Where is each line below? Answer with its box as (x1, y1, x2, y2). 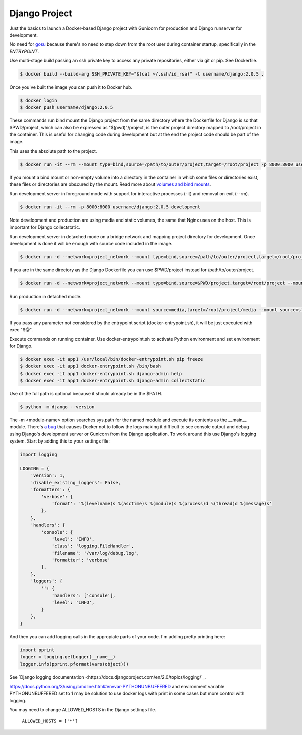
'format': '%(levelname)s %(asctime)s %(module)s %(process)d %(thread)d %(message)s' (51, 501, 272, 506)
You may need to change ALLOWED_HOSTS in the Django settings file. (9, 706, 156, 712)
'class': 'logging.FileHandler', (51, 543, 134, 549)
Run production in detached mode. (9, 293, 82, 299)
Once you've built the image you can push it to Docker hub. (9, 84, 133, 90)
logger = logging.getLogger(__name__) (20, 654, 116, 659)
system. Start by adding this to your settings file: (9, 438, 110, 444)
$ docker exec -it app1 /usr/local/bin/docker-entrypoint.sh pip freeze (20, 356, 203, 362)
